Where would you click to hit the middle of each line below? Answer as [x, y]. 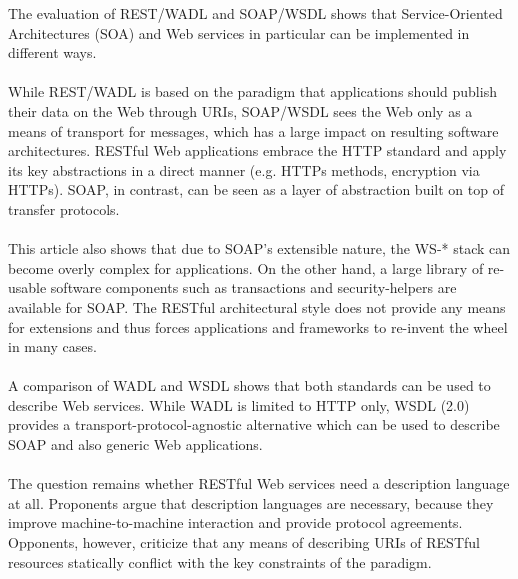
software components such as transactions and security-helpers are [253, 287]
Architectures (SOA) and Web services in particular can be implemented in [239, 32]
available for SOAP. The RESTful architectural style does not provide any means [257, 306]
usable [27, 287]
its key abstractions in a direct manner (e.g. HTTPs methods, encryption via [244, 169]
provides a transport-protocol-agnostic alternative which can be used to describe [254, 424]
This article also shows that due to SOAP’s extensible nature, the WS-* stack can [259, 248]
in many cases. [52, 346]
